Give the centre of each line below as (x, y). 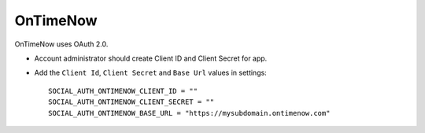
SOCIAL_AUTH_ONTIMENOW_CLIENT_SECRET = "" (131, 102)
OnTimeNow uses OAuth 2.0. (61, 44)
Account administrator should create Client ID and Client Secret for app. (151, 58)
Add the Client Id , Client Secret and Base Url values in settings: (150, 73)
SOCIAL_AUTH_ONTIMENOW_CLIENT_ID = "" (123, 91)
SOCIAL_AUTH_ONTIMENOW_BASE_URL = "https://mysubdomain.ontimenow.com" (189, 113)
